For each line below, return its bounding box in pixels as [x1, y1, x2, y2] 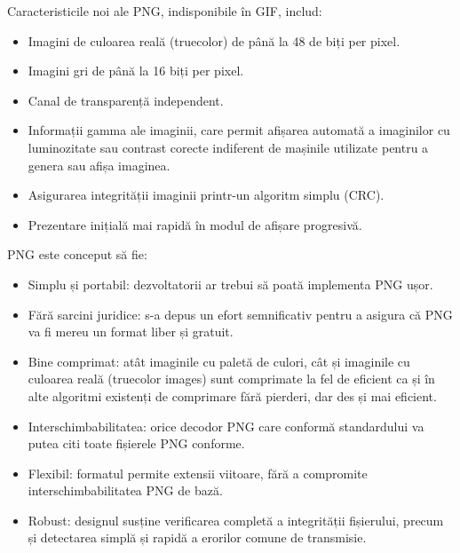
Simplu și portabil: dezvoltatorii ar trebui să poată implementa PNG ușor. [28, 274, 433, 293]
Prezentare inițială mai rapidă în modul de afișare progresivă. [28, 215, 362, 233]
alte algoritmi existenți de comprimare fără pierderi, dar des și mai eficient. [28, 386, 437, 405]
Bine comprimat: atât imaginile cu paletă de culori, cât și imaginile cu [28, 352, 410, 370]
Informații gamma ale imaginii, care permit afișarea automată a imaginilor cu [28, 121, 450, 139]
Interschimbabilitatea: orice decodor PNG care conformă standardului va [28, 416, 424, 435]
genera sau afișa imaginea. [28, 155, 171, 174]
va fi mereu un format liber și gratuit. [28, 322, 234, 341]
